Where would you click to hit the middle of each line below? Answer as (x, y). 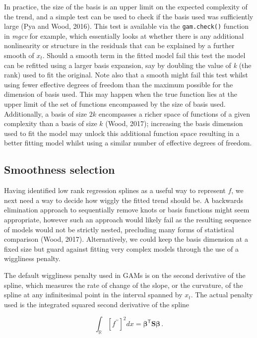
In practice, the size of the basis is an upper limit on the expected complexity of (126, 6)
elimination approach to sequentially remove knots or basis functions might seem (127, 210)
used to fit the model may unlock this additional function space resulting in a (122, 133)
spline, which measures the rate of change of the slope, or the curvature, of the (124, 285)
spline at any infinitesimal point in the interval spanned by (93, 295)
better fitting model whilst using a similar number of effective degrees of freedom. (128, 143)
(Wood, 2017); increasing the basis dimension (174, 123)
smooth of (19, 55)
